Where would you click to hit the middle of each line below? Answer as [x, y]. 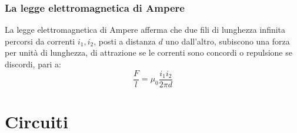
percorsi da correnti [40, 41]
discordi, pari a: [33, 64]
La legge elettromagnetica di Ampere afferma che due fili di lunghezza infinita [145, 30]
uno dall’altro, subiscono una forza [228, 41]
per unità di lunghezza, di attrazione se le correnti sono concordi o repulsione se [148, 52]
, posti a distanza [125, 41]
